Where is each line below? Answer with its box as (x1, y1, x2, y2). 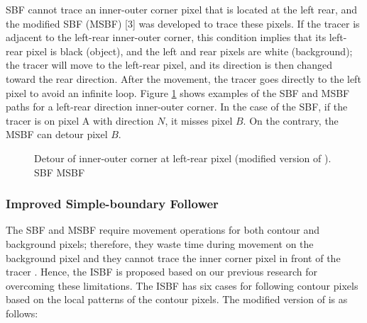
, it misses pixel (165, 113, 233, 127)
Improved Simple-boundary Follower (6, 195, 219, 212)
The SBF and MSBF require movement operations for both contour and (6, 222, 320, 237)
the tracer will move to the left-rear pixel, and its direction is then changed (6, 57, 332, 72)
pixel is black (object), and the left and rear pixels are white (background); (26, 43, 353, 58)
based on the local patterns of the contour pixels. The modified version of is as (6, 292, 348, 307)
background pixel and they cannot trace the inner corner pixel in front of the (6, 250, 341, 265)
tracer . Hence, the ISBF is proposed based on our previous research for (6, 264, 317, 279)
